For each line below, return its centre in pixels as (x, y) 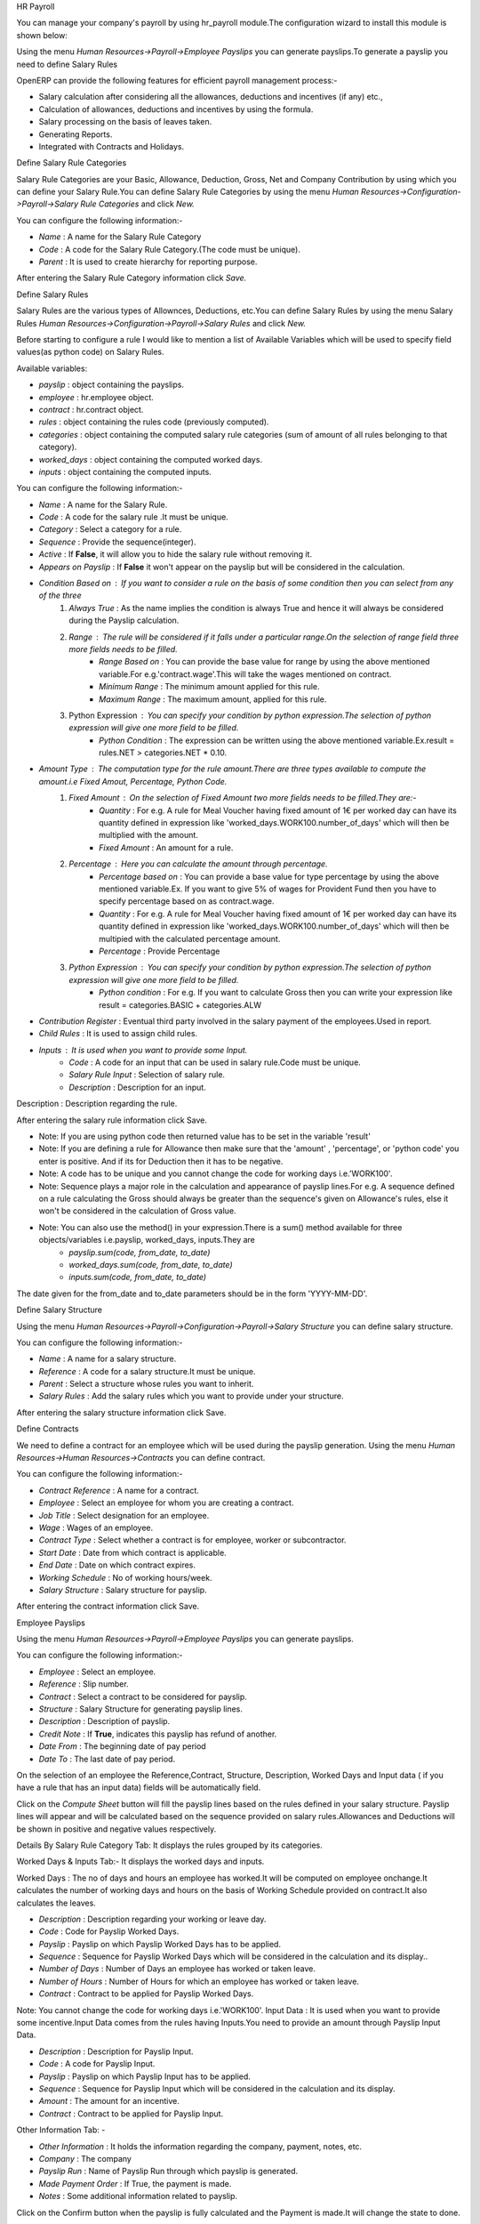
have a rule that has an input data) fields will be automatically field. (139, 1787)
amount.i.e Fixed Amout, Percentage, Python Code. (133, 781)
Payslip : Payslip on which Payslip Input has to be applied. (144, 2076)
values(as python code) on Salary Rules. (90, 352)
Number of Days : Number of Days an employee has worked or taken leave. (177, 1969)
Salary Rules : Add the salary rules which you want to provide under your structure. (191, 1396)
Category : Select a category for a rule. (110, 529)
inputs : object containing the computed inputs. (125, 471)
